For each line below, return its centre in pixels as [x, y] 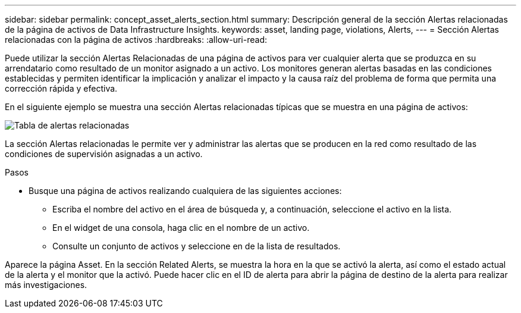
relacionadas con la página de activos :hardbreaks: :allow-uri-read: [136, 40]
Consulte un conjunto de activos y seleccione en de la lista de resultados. [197, 246]
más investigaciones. [46, 285]
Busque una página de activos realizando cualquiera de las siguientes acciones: [185, 191]
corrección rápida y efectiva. [61, 88]
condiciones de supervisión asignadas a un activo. [104, 154]
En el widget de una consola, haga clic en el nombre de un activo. [181, 228]
